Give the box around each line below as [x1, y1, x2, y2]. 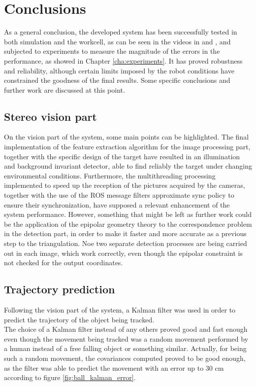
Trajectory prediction [4, 281, 115, 297]
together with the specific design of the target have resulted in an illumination [4, 151, 240, 161]
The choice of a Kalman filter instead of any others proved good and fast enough [4, 324, 248, 334]
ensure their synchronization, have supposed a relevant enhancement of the [4, 199, 230, 210]
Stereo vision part [4, 108, 97, 124]
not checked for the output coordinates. [4, 257, 123, 268]
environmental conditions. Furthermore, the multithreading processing [4, 170, 216, 180]
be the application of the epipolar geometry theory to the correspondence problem [4, 218, 252, 229]
